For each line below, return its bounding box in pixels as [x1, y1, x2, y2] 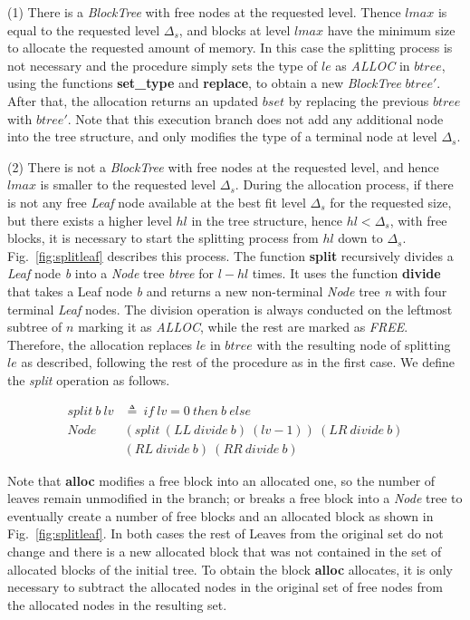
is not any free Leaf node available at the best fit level [7, 192, 306, 211]
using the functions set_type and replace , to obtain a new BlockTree [7, 73, 401, 92]
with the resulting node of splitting [256, 334, 451, 354]
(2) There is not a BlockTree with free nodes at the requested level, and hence [7, 157, 439, 176]
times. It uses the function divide [252, 264, 441, 283]
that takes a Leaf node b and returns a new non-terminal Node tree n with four [7, 281, 447, 300]
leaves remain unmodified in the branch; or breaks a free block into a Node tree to [7, 489, 463, 508]
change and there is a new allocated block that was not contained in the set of [7, 541, 442, 560]
